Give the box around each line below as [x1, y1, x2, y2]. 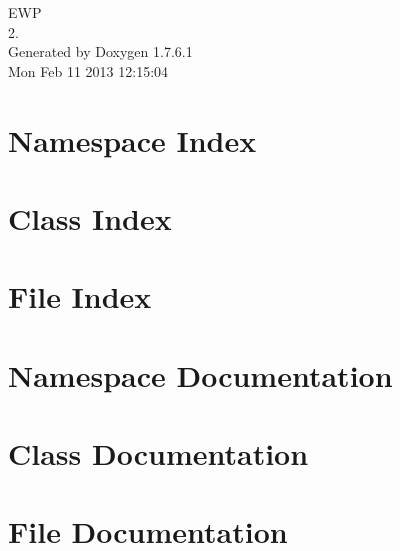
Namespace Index [8, 119, 257, 160]
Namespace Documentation [8, 354, 393, 395]
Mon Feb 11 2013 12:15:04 [8, 60, 169, 81]
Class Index [8, 197, 172, 238]
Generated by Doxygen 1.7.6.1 [8, 41, 193, 62]
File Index [8, 276, 152, 317]
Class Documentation [8, 433, 309, 474]
